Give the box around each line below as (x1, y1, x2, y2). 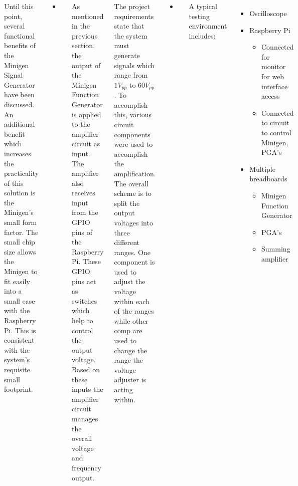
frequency (72, 462, 101, 472)
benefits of (4, 40, 36, 51)
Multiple (249, 163, 275, 174)
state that (114, 21, 144, 31)
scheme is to (114, 188, 152, 198)
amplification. (114, 168, 156, 178)
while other (114, 315, 148, 326)
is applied (72, 109, 101, 119)
